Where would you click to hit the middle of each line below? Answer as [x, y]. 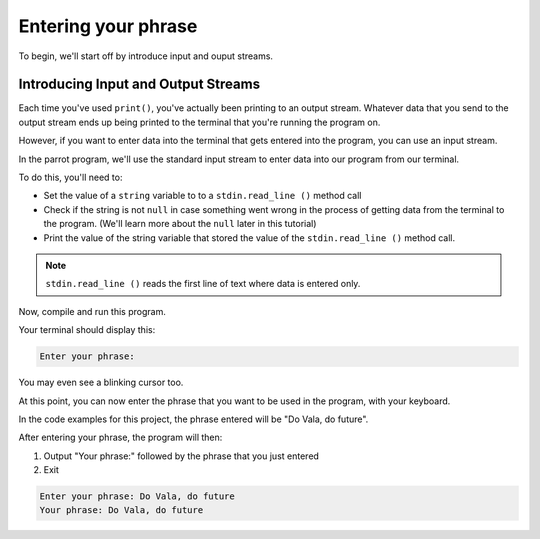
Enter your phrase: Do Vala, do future [137, 496]
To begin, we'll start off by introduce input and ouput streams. [146, 56]
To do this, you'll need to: [70, 177]
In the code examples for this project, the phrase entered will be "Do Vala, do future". [193, 419]
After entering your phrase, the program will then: [120, 437]
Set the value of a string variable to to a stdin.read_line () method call [202, 196]
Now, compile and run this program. [92, 311]
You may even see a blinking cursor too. [101, 382]
